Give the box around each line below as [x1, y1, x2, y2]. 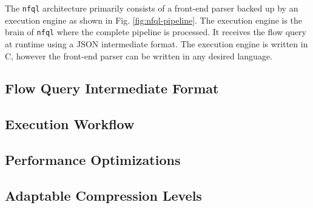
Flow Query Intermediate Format [5, 79, 219, 98]
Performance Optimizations [5, 150, 181, 169]
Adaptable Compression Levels [5, 186, 202, 204]
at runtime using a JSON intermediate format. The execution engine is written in [5, 37, 308, 50]
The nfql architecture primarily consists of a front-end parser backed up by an [5, 2, 298, 14]
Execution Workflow [5, 115, 135, 133]
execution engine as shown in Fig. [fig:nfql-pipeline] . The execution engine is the [5, 13, 303, 26]
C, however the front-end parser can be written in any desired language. [5, 49, 272, 62]
